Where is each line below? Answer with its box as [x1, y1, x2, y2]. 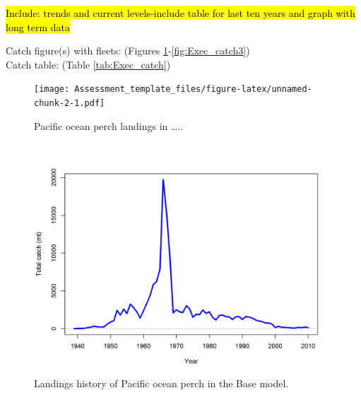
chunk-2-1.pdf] [34, 98, 105, 109]
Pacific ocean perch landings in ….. [34, 118, 184, 133]
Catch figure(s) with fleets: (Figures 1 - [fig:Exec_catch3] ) [6, 43, 250, 58]
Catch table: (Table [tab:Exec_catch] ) [6, 57, 171, 71]
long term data [6, 19, 71, 34]
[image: [34, 84, 70, 95]
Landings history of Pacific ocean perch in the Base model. [34, 375, 289, 390]
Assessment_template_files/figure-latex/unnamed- [74, 84, 312, 95]
